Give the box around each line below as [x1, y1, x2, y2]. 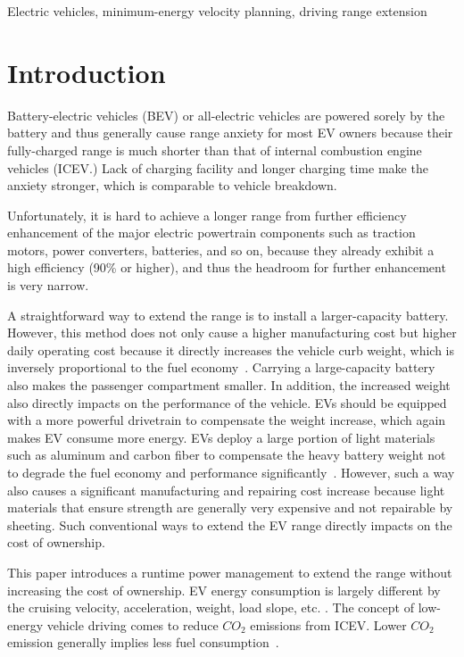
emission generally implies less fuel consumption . [7, 633, 279, 652]
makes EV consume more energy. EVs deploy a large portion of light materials [7, 428, 435, 446]
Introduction [7, 54, 166, 90]
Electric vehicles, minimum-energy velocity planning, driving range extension [7, 2, 427, 20]
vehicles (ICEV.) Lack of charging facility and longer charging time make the [7, 158, 428, 177]
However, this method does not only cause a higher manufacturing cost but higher [7, 323, 457, 342]
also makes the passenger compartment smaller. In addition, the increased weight [7, 376, 451, 395]
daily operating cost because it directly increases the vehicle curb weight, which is [7, 340, 455, 359]
